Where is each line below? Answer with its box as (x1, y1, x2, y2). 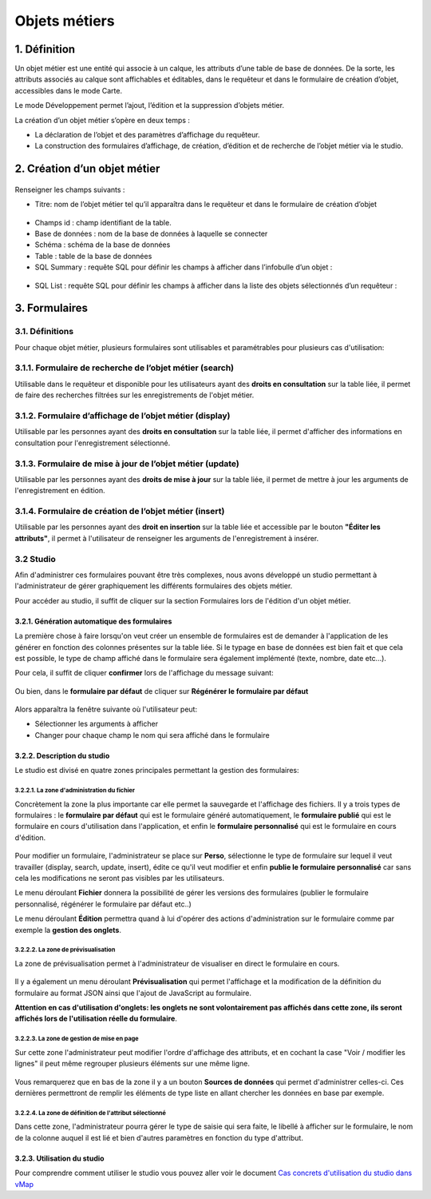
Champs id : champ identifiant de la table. (34, 217, 172, 227)
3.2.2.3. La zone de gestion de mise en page (14, 1035, 139, 1043)
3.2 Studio (14, 553, 56, 564)
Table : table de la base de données (34, 251, 152, 261)
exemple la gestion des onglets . (14, 925, 121, 934)
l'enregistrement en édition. (14, 486, 105, 496)
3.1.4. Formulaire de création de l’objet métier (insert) (14, 506, 225, 517)
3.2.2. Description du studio (14, 751, 110, 760)
